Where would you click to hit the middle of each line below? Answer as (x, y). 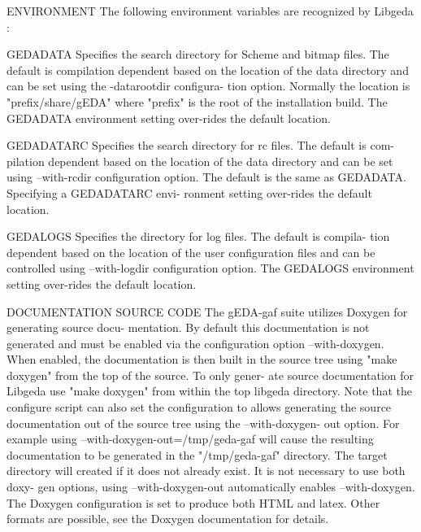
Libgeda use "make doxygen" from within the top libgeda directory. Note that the (209, 391)
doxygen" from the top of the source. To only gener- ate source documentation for (210, 375)
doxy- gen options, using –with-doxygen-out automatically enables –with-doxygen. (211, 487)
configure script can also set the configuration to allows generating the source (199, 407)
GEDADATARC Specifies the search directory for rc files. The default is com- (200, 145)
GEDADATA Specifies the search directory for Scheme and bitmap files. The (198, 54)
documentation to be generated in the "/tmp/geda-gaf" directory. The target (197, 454)
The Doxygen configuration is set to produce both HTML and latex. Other (193, 502)
